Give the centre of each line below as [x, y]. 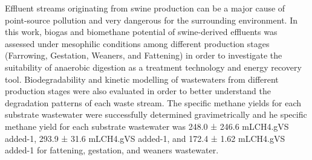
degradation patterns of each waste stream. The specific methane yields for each [153, 102]
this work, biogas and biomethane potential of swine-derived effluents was [141, 32]
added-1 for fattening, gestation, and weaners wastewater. [112, 150]
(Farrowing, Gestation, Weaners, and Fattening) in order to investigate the [144, 55]
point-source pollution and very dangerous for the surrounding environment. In [151, 20]
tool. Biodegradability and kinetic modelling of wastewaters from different [142, 79]
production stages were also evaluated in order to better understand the [138, 91]
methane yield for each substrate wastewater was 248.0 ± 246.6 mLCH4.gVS [147, 126]
